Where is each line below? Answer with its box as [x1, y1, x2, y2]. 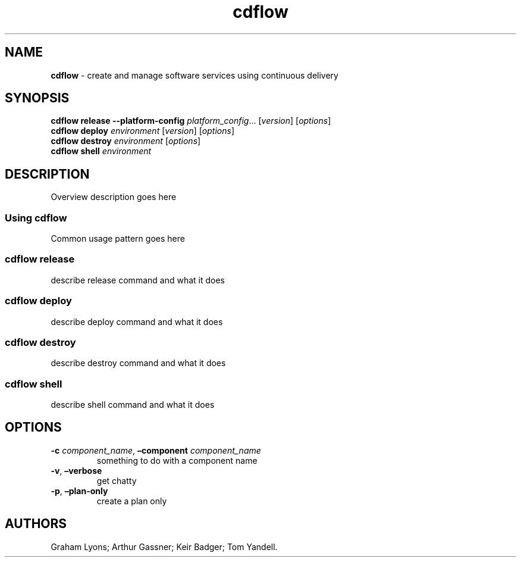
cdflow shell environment [51, 146, 152, 157]
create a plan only [96, 495, 167, 506]
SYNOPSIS [5, 90, 70, 106]
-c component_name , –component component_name [51, 445, 261, 455]
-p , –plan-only [51, 485, 108, 496]
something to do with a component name [96, 455, 258, 466]
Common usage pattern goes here [51, 233, 185, 244]
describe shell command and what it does [51, 399, 215, 410]
